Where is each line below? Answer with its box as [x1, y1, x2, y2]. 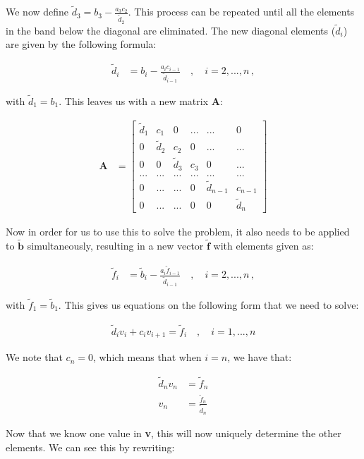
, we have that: [227, 350, 292, 365]
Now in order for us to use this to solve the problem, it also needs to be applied [6, 224, 350, 239]
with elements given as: [213, 238, 314, 252]
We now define [6, 4, 69, 19]
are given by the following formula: [6, 37, 157, 51]
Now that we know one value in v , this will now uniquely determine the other [6, 425, 341, 440]
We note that [6, 350, 63, 365]
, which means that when [92, 350, 202, 365]
